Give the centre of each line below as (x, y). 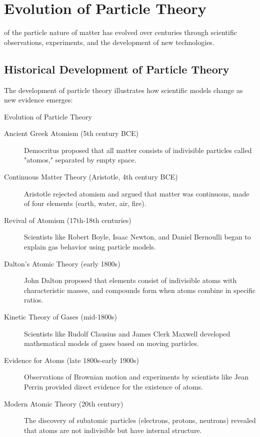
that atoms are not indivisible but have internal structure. (113, 430)
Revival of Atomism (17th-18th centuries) (68, 220)
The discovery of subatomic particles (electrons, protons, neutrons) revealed (140, 420)
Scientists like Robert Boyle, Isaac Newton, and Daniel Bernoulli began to (137, 237)
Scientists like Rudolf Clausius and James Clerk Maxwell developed (127, 333)
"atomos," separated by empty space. (80, 160)
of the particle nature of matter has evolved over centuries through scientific (120, 32)
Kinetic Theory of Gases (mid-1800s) (60, 317)
